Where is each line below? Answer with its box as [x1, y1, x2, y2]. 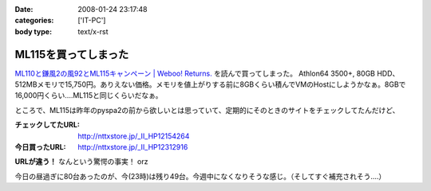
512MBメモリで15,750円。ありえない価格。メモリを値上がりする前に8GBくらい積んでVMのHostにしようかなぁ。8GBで [14, 80, 406, 89]
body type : [14, 26, 52, 36]
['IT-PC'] [77, 16, 106, 25]
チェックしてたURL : [14, 120, 80, 130]
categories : [14, 16, 54, 25]
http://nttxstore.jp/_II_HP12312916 [77, 142, 188, 152]
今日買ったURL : [14, 142, 67, 152]
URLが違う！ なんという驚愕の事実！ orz [14, 157, 148, 166]
